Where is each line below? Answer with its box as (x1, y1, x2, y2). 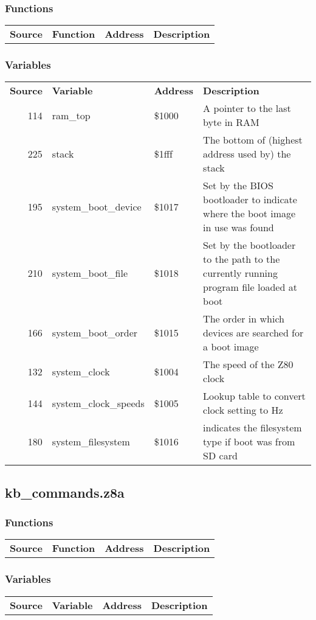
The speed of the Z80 (203, 357, 294, 372)
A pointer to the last (203, 101, 291, 116)
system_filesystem (52, 434, 130, 449)
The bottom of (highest (203, 133, 303, 147)
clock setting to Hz (203, 403, 283, 417)
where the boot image (203, 206, 296, 221)
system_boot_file (52, 266, 128, 280)
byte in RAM (203, 115, 259, 130)
